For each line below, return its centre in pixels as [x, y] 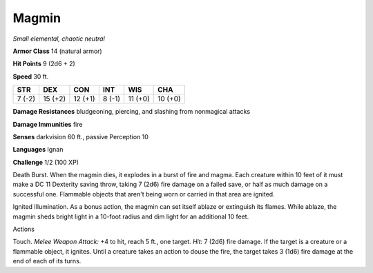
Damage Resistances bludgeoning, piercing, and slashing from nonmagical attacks [132, 112]
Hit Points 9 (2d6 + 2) [44, 64]
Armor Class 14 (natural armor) [58, 51]
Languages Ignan [38, 150]
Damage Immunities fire [48, 124]
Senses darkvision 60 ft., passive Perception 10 [80, 136]
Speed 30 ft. [31, 77]
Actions [23, 229]
